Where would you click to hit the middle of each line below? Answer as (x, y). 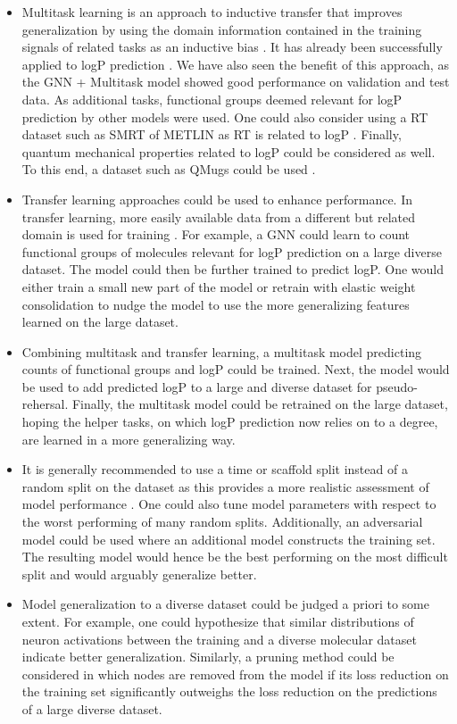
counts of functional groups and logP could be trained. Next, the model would (236, 369)
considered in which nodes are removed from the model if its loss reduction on (235, 674)
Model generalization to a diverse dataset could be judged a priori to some (225, 604)
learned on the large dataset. (100, 322)
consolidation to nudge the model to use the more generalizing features (216, 304)
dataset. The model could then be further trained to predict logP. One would (233, 269)
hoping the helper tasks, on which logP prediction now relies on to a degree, (230, 422)
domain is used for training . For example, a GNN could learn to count (216, 234)
